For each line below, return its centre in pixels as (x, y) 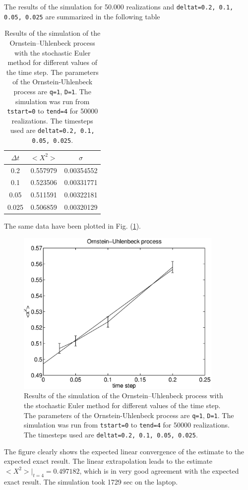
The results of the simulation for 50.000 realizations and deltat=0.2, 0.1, (119, 6)
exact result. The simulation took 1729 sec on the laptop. (91, 481)
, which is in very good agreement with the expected (159, 470)
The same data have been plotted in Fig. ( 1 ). (72, 226)
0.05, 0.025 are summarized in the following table (82, 16)
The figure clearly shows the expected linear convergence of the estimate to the (124, 451)
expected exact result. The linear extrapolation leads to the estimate (108, 461)
